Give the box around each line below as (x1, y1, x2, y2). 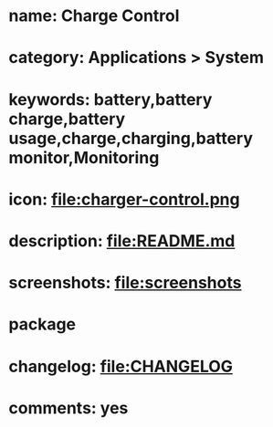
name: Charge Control (8, 5, 180, 26)
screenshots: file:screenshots (8, 273, 242, 293)
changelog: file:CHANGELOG (8, 356, 234, 377)
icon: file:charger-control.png (8, 189, 240, 210)
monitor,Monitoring (8, 147, 160, 168)
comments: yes (8, 398, 129, 418)
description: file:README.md (8, 230, 236, 251)
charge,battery (8, 109, 126, 129)
